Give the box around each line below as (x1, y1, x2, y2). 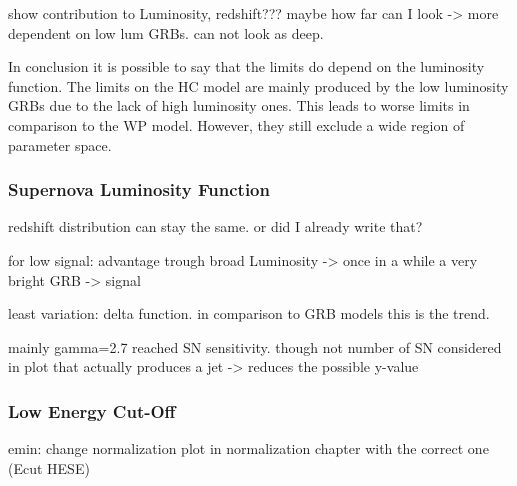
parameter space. (8, 134, 112, 155)
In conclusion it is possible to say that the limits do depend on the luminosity (8, 56, 485, 77)
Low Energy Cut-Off (8, 398, 176, 423)
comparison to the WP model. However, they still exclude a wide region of (8, 114, 465, 135)
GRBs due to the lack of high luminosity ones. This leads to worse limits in (8, 95, 470, 116)
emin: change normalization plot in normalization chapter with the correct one (8, 438, 489, 459)
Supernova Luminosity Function (8, 177, 270, 202)
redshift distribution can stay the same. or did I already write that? (8, 216, 423, 237)
